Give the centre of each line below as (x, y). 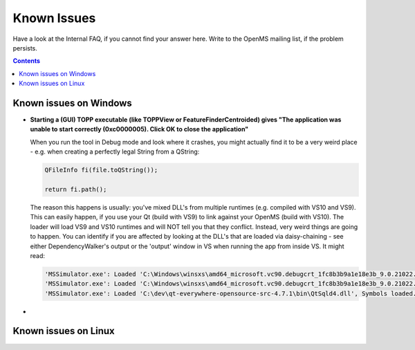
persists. (25, 48)
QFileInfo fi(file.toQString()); (101, 170)
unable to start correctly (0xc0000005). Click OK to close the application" (139, 129)
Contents (27, 61)
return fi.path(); (76, 189)
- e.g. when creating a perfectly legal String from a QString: (115, 151)
